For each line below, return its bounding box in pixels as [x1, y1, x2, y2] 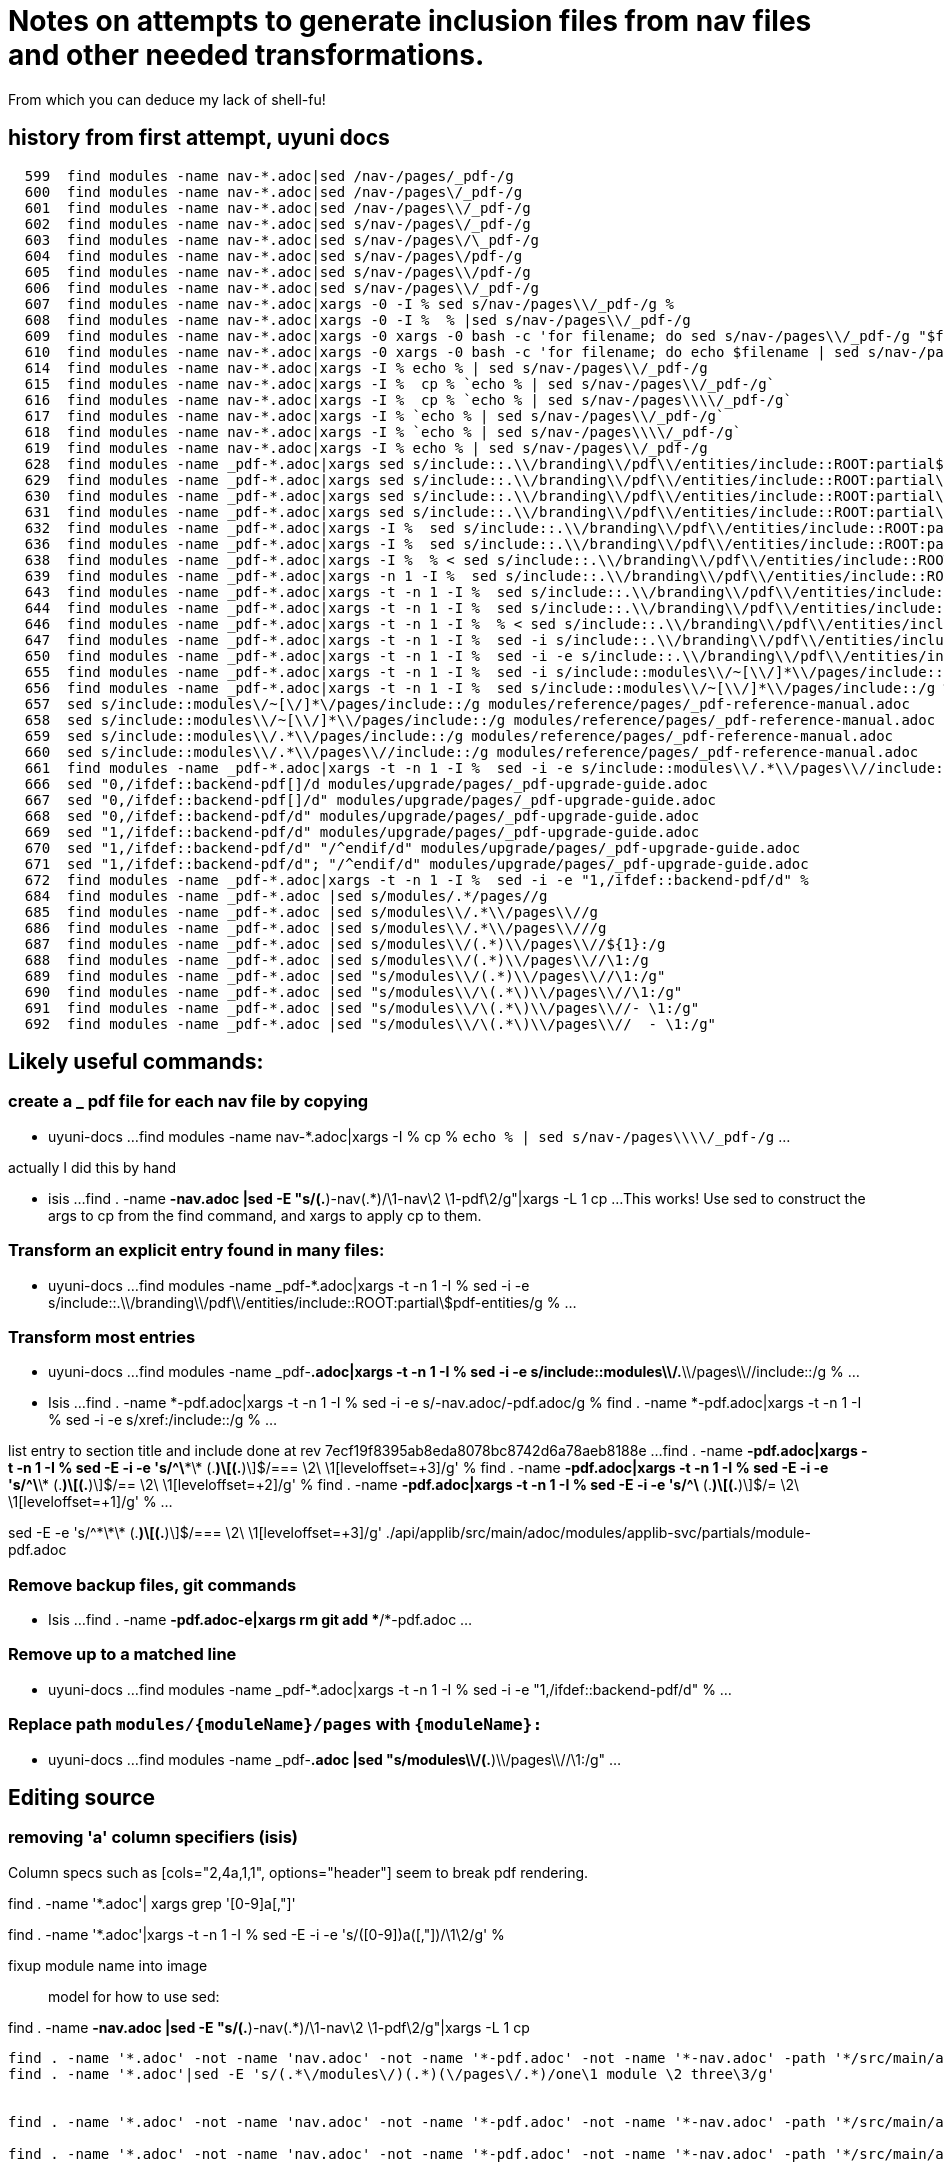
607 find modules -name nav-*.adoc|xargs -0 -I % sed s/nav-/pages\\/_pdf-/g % [24, 295, 674, 312]
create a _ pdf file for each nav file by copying [8, 1091, 369, 1112]
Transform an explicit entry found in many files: [8, 1240, 385, 1261]
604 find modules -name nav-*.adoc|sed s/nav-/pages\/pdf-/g [24, 247, 523, 264]
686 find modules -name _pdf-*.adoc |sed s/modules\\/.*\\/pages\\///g [24, 919, 607, 936]
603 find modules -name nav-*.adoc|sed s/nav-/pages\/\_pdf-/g [24, 231, 540, 248]
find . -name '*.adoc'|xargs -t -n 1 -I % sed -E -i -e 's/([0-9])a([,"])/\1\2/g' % [8, 1925, 505, 1943]
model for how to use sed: [48, 1987, 220, 2005]
